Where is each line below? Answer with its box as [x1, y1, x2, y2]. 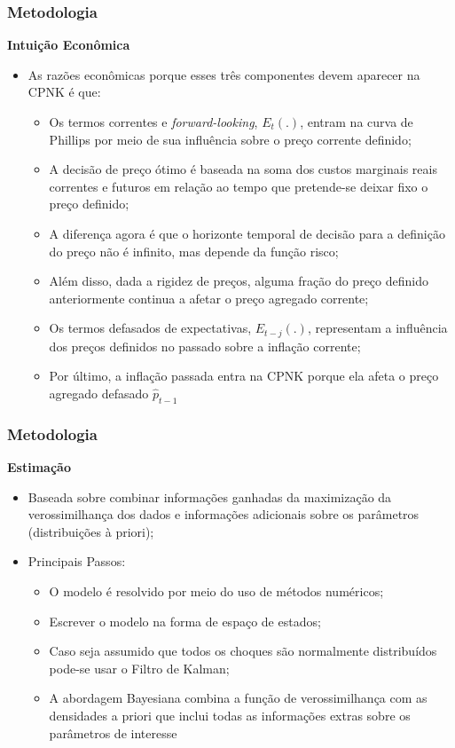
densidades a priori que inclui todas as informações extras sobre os [49, 705, 411, 724]
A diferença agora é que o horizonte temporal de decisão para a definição [49, 224, 445, 242]
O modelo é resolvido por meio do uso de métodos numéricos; [49, 581, 384, 600]
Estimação [7, 458, 71, 476]
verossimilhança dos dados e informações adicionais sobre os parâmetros [27, 505, 420, 524]
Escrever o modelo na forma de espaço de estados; [49, 611, 321, 630]
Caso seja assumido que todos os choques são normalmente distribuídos [49, 642, 437, 660]
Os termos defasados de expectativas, [49, 319, 252, 337]
